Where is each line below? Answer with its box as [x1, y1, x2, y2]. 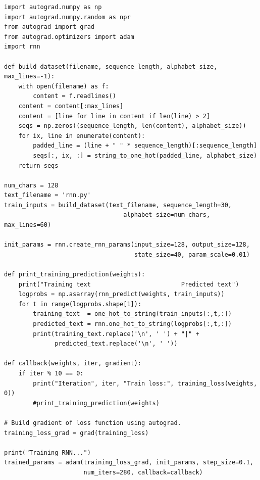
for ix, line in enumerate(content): [18, 132, 145, 139]
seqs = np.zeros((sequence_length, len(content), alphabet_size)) [18, 122, 246, 130]
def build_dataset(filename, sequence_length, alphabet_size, [4, 63, 218, 70]
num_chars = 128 [4, 181, 59, 189]
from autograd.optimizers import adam [4, 33, 134, 40]
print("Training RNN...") [4, 449, 91, 456]
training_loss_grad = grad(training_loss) [4, 429, 149, 437]
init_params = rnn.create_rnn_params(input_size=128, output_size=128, [4, 241, 250, 249]
